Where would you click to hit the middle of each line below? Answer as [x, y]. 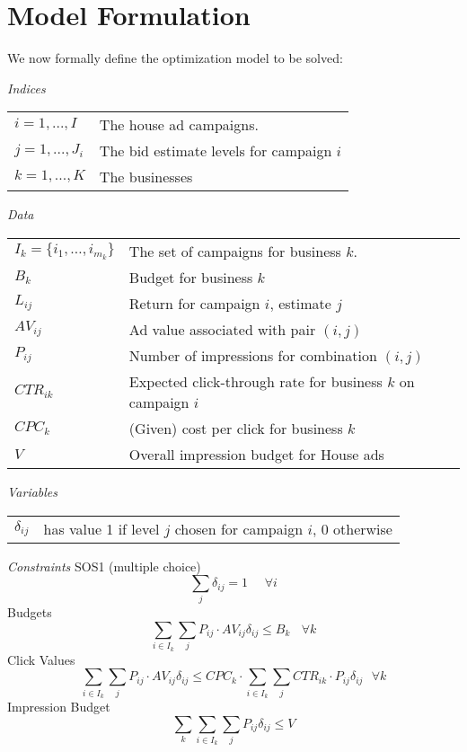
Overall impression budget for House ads [256, 454]
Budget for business [191, 277]
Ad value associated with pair [222, 329]
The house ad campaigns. [179, 125]
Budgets [30, 612]
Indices [26, 88]
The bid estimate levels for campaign [216, 151]
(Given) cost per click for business [236, 428]
